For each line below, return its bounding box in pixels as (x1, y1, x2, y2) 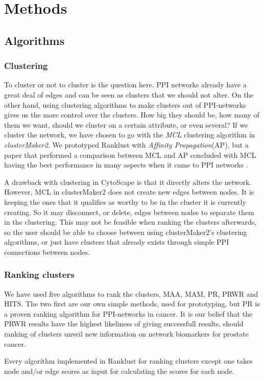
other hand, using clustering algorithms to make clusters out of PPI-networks (4, 99, 246, 110)
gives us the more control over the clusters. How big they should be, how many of (4, 109, 259, 120)
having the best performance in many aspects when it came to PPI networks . (4, 159, 248, 170)
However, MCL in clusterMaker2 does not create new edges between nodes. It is (4, 186, 254, 197)
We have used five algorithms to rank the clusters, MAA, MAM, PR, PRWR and (4, 288, 258, 299)
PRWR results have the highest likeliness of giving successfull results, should (4, 318, 244, 329)
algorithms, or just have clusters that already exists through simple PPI (4, 236, 229, 247)
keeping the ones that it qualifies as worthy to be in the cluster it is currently (4, 196, 246, 207)
